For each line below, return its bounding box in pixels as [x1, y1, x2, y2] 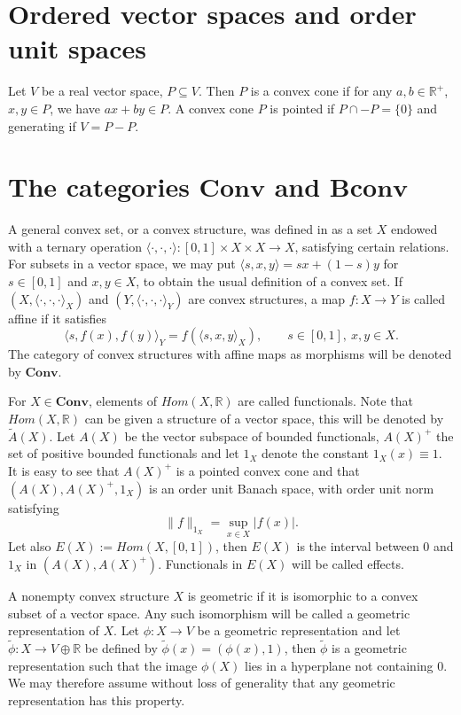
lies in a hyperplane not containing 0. [245, 656, 448, 674]
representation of [8, 621, 99, 640]
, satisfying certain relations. [294, 237, 449, 255]
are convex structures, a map [188, 289, 346, 307]
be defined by [84, 638, 158, 657]
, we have [50, 98, 100, 117]
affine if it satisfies [8, 308, 107, 327]
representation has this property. [8, 690, 185, 709]
